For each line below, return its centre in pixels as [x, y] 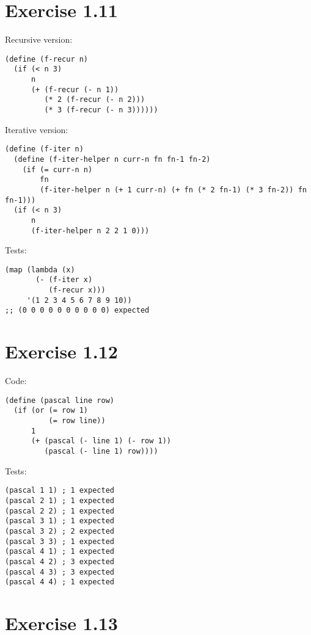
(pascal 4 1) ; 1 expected [60, 552]
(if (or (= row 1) [51, 411]
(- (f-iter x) [64, 280]
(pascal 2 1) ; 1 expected [60, 500]
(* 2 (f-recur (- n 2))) [95, 100]
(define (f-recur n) [47, 59]
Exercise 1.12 [61, 351]
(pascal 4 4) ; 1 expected [60, 582]
